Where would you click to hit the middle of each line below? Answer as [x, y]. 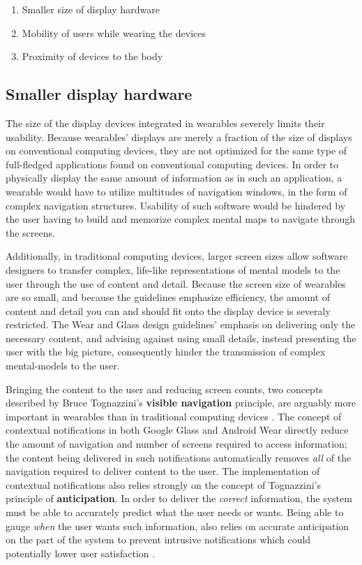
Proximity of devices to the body [92, 56]
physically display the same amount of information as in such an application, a [174, 178]
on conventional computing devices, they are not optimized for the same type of [176, 151]
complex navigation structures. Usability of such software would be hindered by [176, 205]
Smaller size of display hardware [91, 9]
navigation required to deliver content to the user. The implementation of [163, 471]
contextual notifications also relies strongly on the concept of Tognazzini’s [163, 484]
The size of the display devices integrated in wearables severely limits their [165, 123]
